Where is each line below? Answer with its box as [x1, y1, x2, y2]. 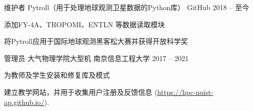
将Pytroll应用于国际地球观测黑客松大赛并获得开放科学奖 [4, 36, 188, 46]
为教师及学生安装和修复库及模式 [4, 70, 110, 80]
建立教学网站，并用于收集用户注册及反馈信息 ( [4, 86, 158, 97]
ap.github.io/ [4, 96, 44, 107]
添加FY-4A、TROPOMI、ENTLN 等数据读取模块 [4, 19, 165, 29]
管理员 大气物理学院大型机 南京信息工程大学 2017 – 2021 [4, 52, 189, 63]
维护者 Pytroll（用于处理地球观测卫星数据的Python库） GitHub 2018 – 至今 [4, 2, 249, 12]
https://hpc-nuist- [157, 86, 214, 97]
